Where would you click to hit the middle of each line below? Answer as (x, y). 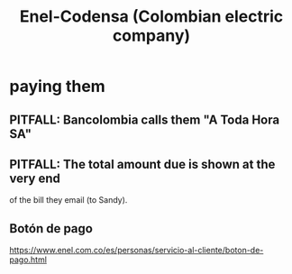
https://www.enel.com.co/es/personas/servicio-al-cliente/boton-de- (137, 251)
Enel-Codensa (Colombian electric (151, 17)
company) (151, 36)
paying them (57, 87)
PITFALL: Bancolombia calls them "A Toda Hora (145, 119)
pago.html (28, 260)
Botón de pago (51, 228)
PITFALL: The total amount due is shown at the (142, 164)
